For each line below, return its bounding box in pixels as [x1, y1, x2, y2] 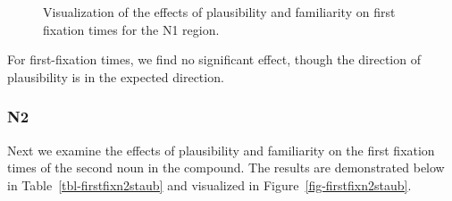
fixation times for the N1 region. [43, 20, 220, 38]
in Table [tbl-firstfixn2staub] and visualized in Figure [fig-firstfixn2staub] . [7, 175, 412, 194]
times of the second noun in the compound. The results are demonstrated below [7, 158, 445, 177]
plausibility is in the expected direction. [7, 67, 224, 86]
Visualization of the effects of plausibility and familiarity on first [43, 3, 396, 21]
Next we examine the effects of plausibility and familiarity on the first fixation [7, 140, 435, 159]
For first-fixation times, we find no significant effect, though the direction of [7, 50, 421, 69]
